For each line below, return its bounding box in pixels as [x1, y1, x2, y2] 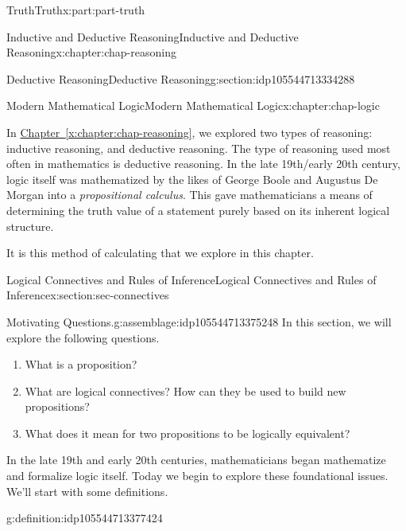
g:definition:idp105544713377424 [6, 510, 163, 526]
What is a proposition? [25, 356, 137, 373]
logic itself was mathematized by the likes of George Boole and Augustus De [6, 170, 378, 187]
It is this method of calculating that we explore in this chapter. [6, 244, 314, 261]
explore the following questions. [6, 329, 160, 346]
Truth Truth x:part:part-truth [6, 2, 145, 18]
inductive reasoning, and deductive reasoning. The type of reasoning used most [6, 139, 391, 156]
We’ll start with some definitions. [6, 482, 168, 499]
